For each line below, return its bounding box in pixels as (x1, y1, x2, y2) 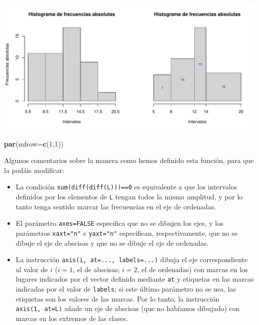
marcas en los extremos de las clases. (15, 313, 128, 323)
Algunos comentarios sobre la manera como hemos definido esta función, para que (4, 155, 254, 165)
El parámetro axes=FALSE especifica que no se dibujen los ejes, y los (15, 218, 224, 228)
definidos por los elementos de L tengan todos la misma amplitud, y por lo (15, 191, 243, 202)
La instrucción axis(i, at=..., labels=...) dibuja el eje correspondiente (15, 254, 248, 265)
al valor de (15, 264, 48, 274)
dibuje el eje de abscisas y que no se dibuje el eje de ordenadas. (15, 237, 209, 248)
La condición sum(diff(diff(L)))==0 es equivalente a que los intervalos (15, 181, 237, 192)
